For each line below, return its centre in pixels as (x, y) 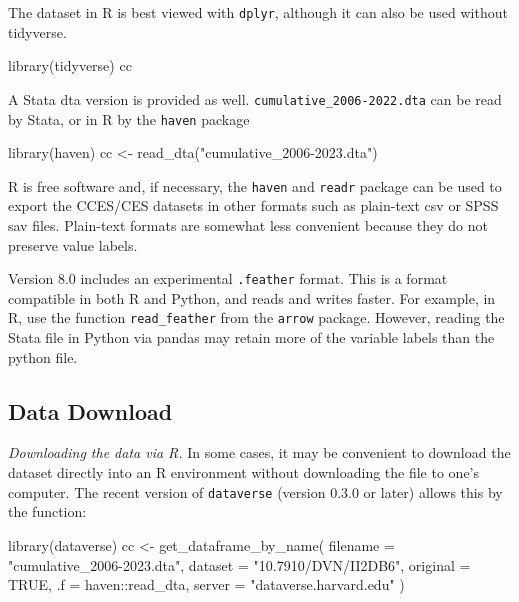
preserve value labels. (73, 244)
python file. (43, 356)
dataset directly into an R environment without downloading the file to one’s (244, 472)
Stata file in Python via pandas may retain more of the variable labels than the (251, 337)
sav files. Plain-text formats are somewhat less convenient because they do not (248, 225)
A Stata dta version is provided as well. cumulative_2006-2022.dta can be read (255, 98)
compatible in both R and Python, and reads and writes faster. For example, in (252, 297)
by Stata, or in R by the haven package (129, 118)
